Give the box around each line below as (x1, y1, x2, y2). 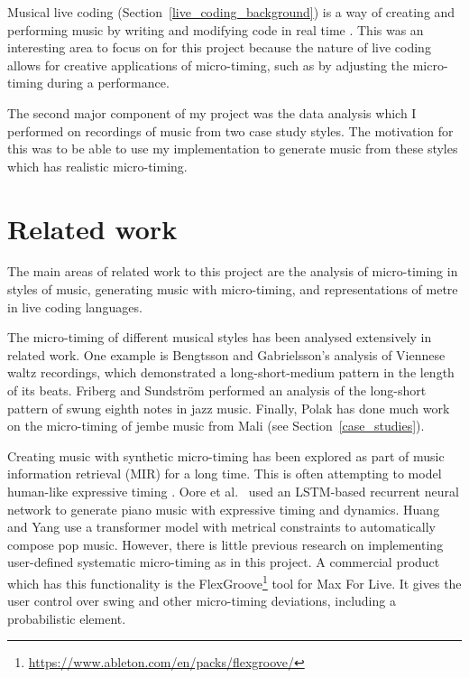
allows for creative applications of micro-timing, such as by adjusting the (7, 55, 409, 74)
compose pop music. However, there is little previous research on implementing (7, 534, 444, 553)
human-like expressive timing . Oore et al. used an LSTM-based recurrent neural (7, 482, 459, 500)
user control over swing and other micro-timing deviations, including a (7, 591, 396, 610)
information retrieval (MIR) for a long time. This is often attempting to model (7, 464, 442, 483)
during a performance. (47, 73, 170, 92)
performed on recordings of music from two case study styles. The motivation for (7, 121, 454, 140)
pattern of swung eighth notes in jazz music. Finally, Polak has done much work (7, 398, 450, 417)
